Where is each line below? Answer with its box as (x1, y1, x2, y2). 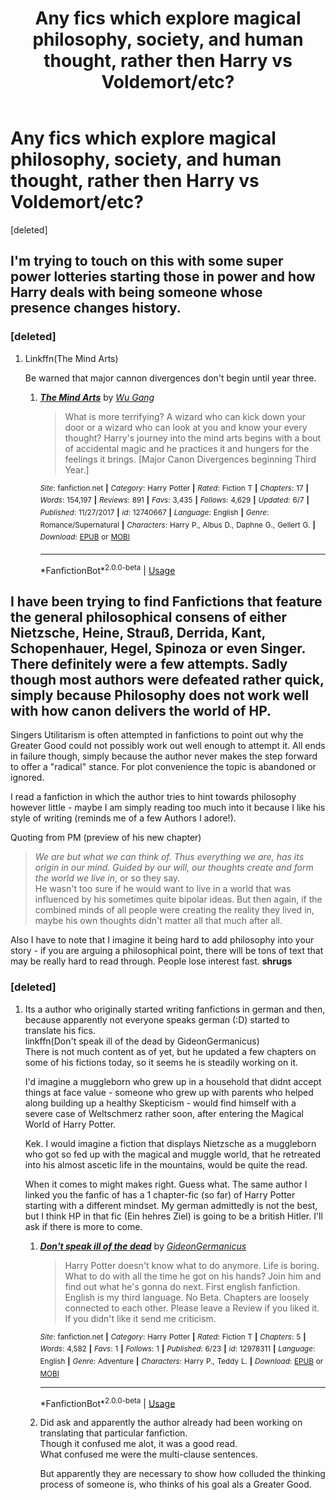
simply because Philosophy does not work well (10, 687, 310, 704)
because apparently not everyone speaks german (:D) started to (24, 1013, 290, 1026)
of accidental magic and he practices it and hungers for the (64, 442, 310, 454)
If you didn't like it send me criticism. (64, 1312, 217, 1324)
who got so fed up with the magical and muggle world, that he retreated (24, 1148, 321, 1160)
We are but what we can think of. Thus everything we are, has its (34, 851, 305, 863)
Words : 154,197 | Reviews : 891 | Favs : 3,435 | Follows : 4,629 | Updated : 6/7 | (39, 495, 310, 506)
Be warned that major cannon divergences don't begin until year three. (24, 372, 317, 384)
